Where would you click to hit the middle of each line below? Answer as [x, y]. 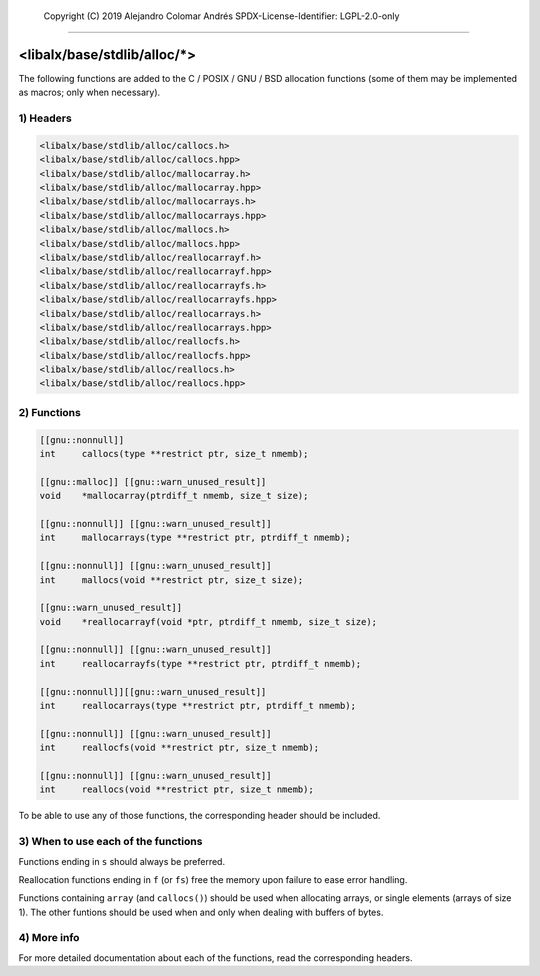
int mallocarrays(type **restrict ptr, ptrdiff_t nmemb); [195, 538]
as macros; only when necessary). [89, 92]
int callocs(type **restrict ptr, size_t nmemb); [174, 454]
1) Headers [45, 118]
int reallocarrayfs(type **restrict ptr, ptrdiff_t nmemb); [200, 663]
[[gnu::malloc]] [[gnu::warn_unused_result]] [153, 481]
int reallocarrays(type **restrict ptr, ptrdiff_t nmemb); [198, 706]
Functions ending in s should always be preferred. [121, 861]
